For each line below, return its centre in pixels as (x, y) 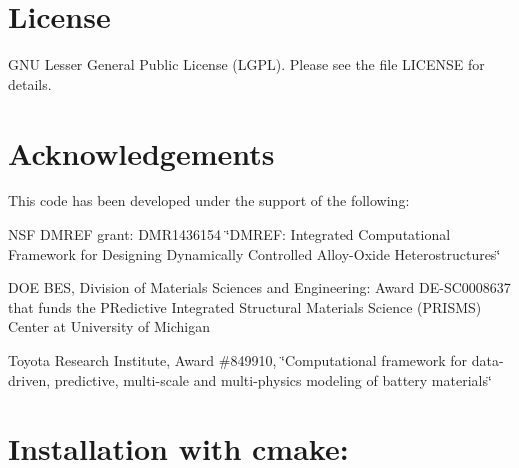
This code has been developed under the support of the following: (209, 200)
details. (30, 83)
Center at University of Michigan (109, 326)
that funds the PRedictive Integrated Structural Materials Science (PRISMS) (245, 306)
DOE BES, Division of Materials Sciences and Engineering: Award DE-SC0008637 (259, 287)
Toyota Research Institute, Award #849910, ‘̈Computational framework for (238, 360)
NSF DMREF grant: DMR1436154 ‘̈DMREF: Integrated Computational (229, 234)
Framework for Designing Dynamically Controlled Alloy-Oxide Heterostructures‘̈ (254, 253)
